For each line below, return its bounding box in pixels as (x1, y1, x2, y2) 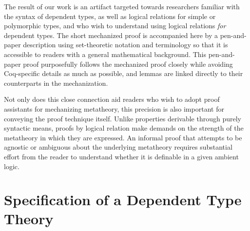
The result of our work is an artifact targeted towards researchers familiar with (4, 1, 240, 11)
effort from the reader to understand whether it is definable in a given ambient (4, 151, 239, 161)
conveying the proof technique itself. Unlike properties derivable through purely (4, 113, 241, 123)
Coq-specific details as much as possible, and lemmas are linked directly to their (4, 68, 243, 78)
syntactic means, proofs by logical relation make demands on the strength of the (4, 123, 244, 133)
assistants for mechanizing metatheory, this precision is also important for (4, 103, 224, 114)
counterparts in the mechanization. (4, 77, 108, 88)
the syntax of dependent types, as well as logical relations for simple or (4, 11, 216, 21)
